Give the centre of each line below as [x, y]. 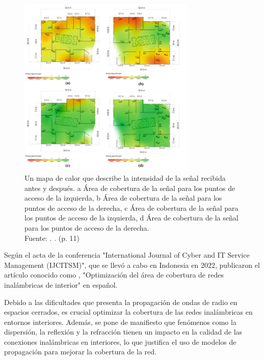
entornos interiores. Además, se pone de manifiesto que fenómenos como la [120, 322]
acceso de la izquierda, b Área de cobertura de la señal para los [123, 198]
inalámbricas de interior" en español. [61, 284]
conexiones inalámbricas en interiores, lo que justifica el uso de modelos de [120, 341]
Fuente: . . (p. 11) [52, 238]
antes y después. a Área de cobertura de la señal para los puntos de [130, 188]
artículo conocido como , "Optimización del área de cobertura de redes [114, 275]
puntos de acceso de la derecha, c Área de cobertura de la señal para [131, 207]
